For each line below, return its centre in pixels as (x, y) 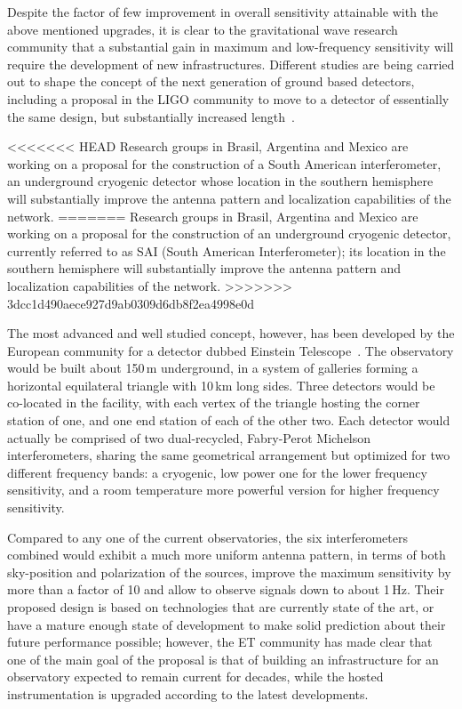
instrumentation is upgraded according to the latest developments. (188, 693)
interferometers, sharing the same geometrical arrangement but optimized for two (229, 455)
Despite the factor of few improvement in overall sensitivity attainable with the (223, 12)
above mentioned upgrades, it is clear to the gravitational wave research (203, 29)
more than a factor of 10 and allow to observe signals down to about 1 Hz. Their (226, 589)
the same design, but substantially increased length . (151, 116)
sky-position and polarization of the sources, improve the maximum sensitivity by (229, 572)
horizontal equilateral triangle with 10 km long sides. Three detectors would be (221, 385)
